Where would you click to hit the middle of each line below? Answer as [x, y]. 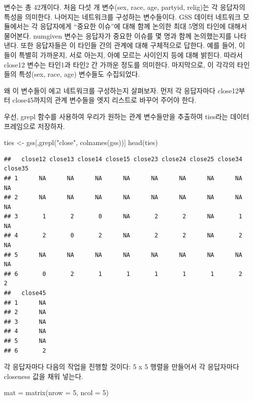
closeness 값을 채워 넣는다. [44, 376]
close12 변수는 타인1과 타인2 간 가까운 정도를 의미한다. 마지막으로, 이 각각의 [119, 64]
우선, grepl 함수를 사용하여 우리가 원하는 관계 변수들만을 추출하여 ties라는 [116, 116]
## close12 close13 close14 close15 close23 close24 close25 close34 [123, 159]
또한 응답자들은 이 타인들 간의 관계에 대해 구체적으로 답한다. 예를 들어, [129, 45]
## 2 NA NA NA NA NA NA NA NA [123, 198]
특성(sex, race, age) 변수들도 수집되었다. [79, 74]
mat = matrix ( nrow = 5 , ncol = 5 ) [57, 392]
